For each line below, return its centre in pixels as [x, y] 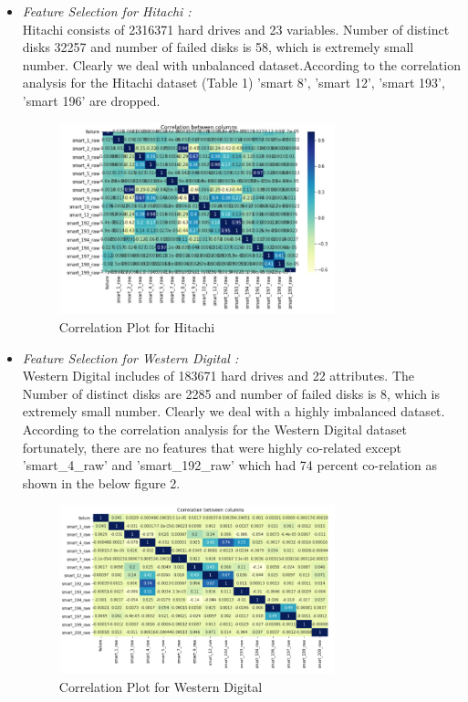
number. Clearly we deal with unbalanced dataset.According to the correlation [241, 64]
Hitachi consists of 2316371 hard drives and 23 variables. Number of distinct [236, 29]
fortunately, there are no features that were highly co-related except [212, 447]
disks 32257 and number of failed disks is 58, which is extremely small [218, 47]
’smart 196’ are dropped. [91, 100]
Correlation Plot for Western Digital [161, 687]
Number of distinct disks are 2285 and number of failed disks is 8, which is [231, 393]
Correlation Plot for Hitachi [137, 327]
